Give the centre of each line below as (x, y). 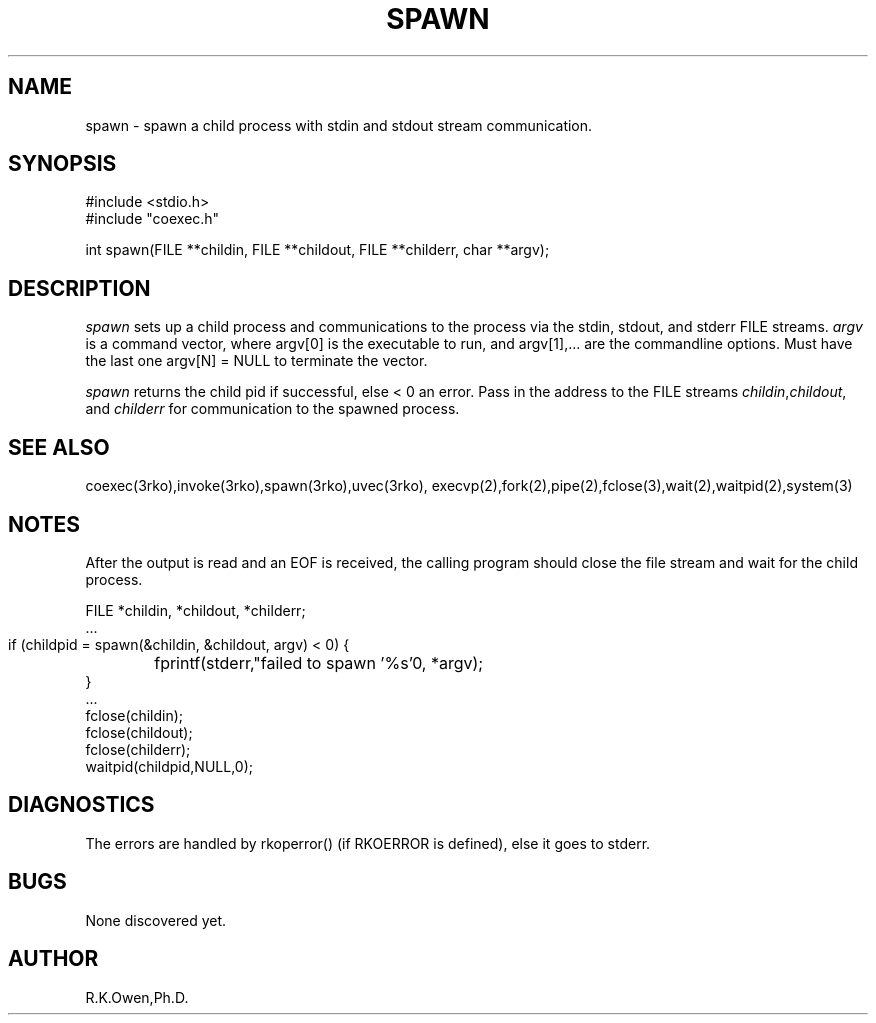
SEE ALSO (59, 447)
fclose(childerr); (138, 749)
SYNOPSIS (62, 164)
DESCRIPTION (79, 288)
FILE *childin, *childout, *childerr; (195, 610)
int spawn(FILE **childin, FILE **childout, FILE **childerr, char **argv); (317, 250)
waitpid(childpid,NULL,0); (169, 766)
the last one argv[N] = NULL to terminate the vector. (256, 361)
